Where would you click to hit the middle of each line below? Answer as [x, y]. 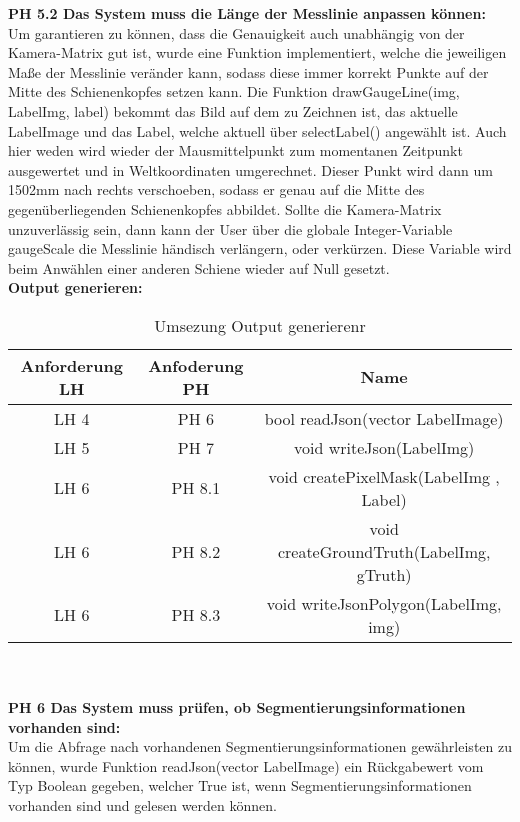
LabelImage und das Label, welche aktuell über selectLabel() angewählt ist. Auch [257, 130]
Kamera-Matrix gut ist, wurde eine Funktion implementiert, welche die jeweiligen [257, 52]
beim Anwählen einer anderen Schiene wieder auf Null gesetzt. [199, 267]
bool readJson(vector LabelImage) [384, 418]
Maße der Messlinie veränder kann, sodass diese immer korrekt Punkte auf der [248, 71]
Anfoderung [196, 365]
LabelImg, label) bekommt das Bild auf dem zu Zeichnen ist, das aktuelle [233, 110]
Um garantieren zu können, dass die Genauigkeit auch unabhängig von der [236, 32]
